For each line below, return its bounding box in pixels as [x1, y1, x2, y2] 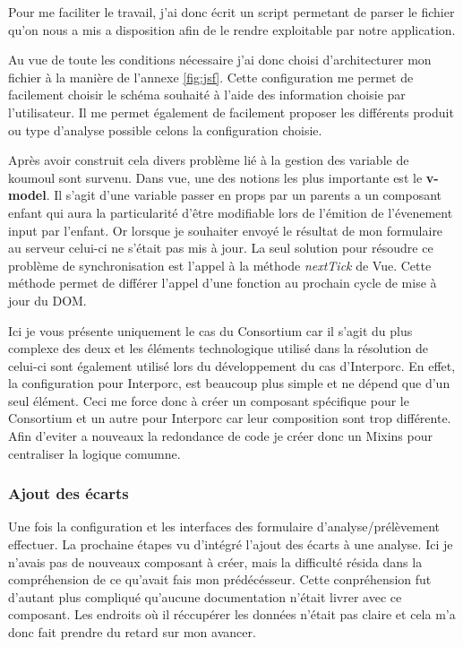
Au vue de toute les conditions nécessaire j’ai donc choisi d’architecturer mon [8, 50, 432, 69]
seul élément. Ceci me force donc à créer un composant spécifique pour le [8, 391, 409, 410]
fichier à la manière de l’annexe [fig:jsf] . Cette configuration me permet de [8, 67, 414, 86]
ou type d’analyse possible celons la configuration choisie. [8, 120, 322, 139]
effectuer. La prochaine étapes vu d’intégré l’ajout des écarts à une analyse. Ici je [8, 535, 453, 554]
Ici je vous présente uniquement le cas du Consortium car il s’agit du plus [8, 321, 413, 340]
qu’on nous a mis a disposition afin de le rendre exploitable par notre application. [8, 20, 456, 39]
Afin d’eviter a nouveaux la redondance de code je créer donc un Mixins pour [8, 427, 433, 445]
